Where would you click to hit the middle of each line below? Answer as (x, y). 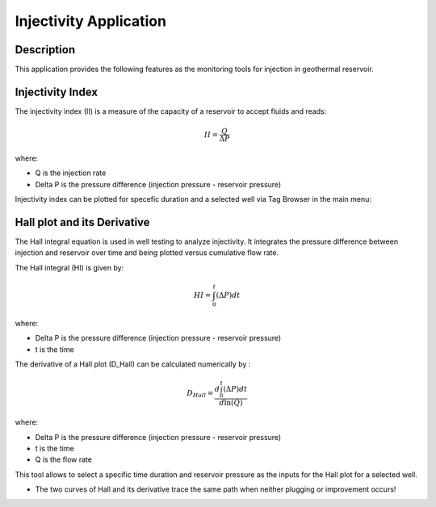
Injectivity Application (91, 21)
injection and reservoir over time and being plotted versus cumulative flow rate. (147, 253)
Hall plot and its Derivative (82, 222)
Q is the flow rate (64, 459)
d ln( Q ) (231, 403)
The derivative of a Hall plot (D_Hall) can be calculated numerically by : (133, 364)
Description (45, 50)
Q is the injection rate (71, 173)
